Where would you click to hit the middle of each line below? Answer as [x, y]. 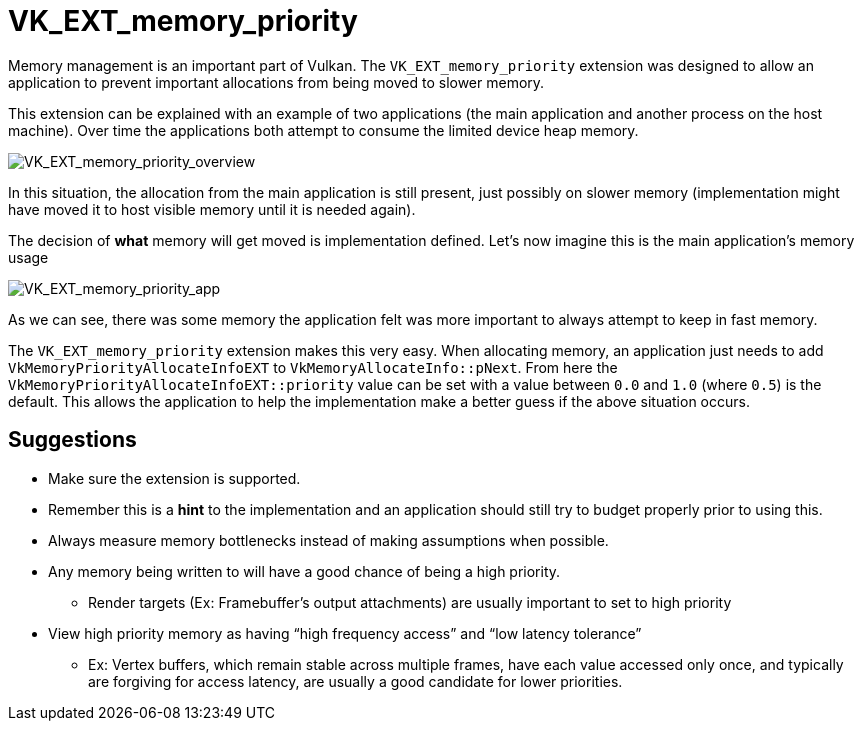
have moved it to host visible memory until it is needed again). [212, 209]
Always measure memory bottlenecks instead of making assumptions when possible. [328, 540]
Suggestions [72, 440]
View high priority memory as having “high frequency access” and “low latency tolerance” [345, 633]
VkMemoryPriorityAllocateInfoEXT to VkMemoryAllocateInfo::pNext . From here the [313, 367]
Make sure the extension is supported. [174, 478]
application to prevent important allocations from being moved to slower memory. [276, 82]
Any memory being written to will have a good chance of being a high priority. [304, 571]
